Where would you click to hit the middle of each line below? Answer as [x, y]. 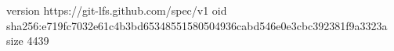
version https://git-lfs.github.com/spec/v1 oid [117, 10]
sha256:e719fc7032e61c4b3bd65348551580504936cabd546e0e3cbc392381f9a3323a [197, 25]
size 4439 [28, 41]
